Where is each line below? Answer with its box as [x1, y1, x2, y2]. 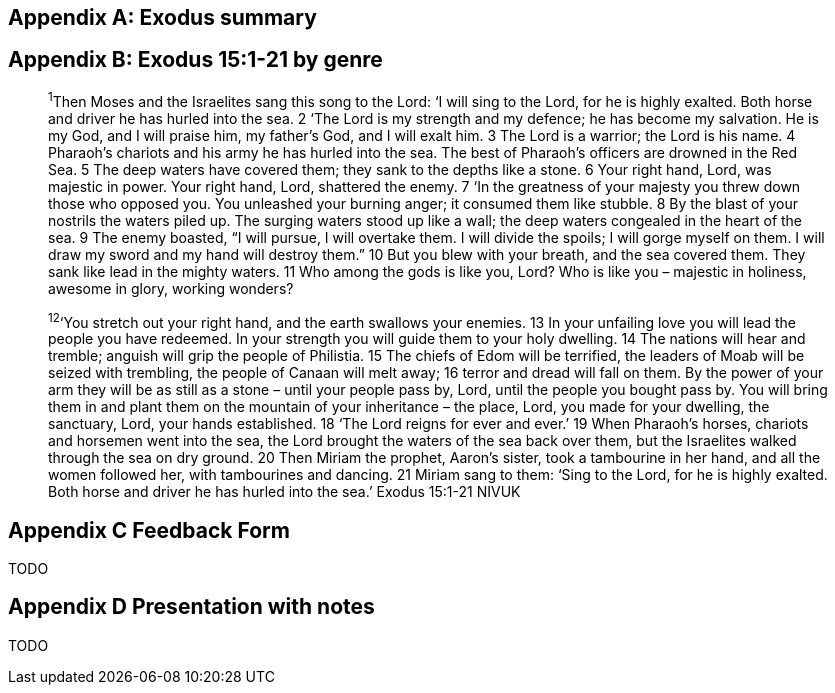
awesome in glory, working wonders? [48, 279, 294, 297]
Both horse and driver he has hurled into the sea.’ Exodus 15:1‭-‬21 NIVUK [48, 483, 521, 501]
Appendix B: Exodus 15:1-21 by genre [8, 47, 383, 73]
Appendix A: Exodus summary [8, 5, 317, 30]
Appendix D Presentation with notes [8, 594, 375, 620]
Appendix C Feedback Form [8, 517, 290, 543]
